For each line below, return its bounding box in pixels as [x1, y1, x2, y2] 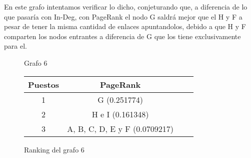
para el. [4, 41, 27, 51]
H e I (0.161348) [91, 108, 149, 120]
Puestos [28, 78, 59, 90]
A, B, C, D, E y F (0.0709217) [67, 122, 174, 134]
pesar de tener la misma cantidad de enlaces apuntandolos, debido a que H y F [4, 21, 246, 32]
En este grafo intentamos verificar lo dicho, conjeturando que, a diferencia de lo [4, 2, 247, 12]
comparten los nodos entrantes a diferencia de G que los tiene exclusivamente [4, 31, 241, 41]
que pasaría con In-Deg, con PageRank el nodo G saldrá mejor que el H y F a [4, 11, 242, 22]
